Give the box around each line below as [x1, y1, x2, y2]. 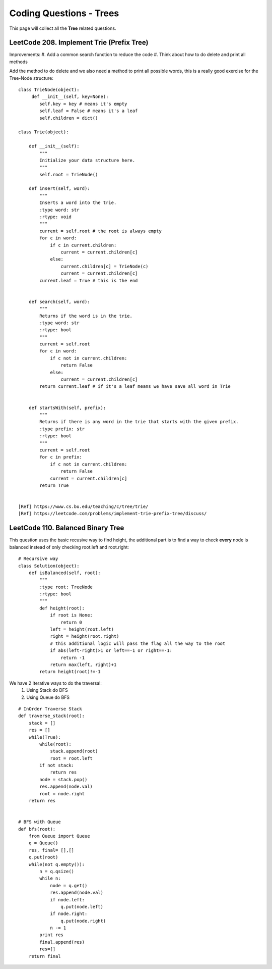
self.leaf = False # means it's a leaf [39, 108, 138, 114]
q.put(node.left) [60, 904, 103, 909]
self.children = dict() [39, 115, 98, 121]
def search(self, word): [28, 298, 90, 304]
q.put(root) [28, 854, 58, 860]
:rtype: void [39, 214, 72, 220]
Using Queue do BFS [26, 694, 70, 700]
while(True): [28, 734, 61, 740]
